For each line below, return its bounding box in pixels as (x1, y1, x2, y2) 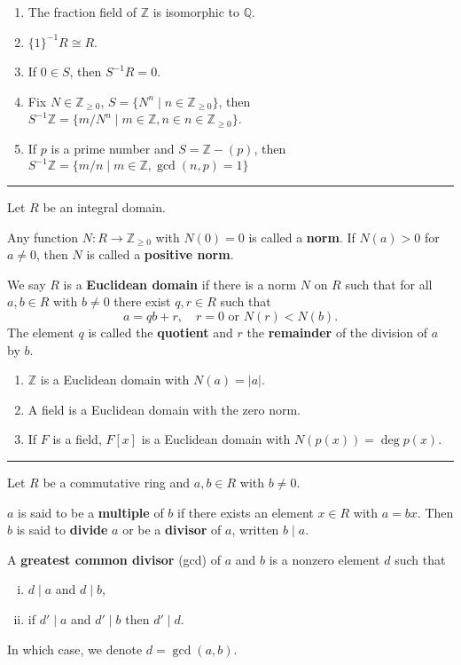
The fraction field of (27, 3, 137, 20)
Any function (7, 227, 79, 246)
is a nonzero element (269, 550, 380, 568)
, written (231, 520, 279, 539)
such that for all (345, 274, 433, 293)
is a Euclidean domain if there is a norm (63, 274, 297, 293)
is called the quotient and (88, 323, 233, 342)
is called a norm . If (248, 227, 356, 246)
